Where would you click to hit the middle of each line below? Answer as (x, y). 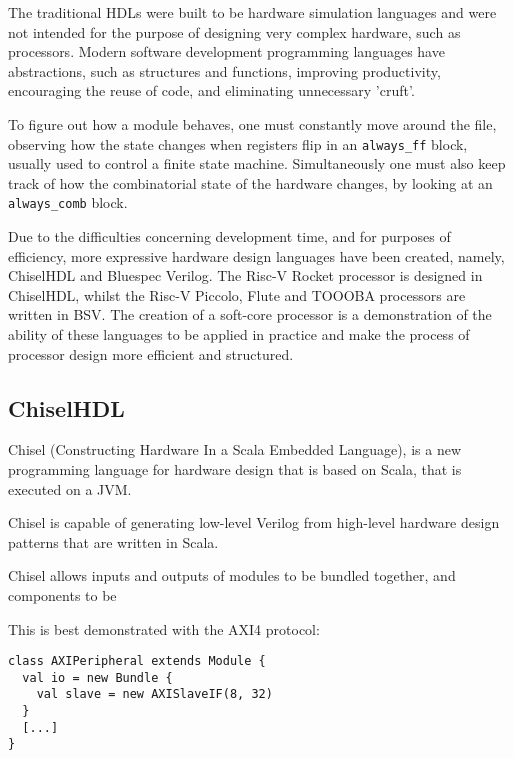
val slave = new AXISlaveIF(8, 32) (154, 694)
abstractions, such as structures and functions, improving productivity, (224, 70)
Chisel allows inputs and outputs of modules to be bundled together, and (232, 575)
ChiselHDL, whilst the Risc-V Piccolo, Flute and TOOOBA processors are (237, 294)
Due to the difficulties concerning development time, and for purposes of (229, 236)
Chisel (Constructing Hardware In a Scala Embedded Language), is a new (235, 449)
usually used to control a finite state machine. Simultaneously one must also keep (257, 163)
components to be (62, 594)
